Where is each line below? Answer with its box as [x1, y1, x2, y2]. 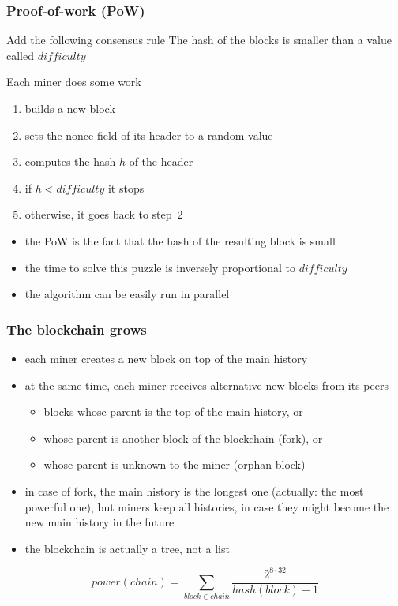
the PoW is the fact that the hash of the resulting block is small [24, 232, 336, 249]
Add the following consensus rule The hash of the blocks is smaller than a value [6, 32, 392, 48]
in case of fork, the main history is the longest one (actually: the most [24, 482, 364, 499]
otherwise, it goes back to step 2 [24, 206, 183, 223]
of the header [129, 153, 193, 170]
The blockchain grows [6, 319, 147, 339]
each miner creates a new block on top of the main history [24, 350, 308, 366]
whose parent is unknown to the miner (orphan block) [43, 456, 306, 473]
